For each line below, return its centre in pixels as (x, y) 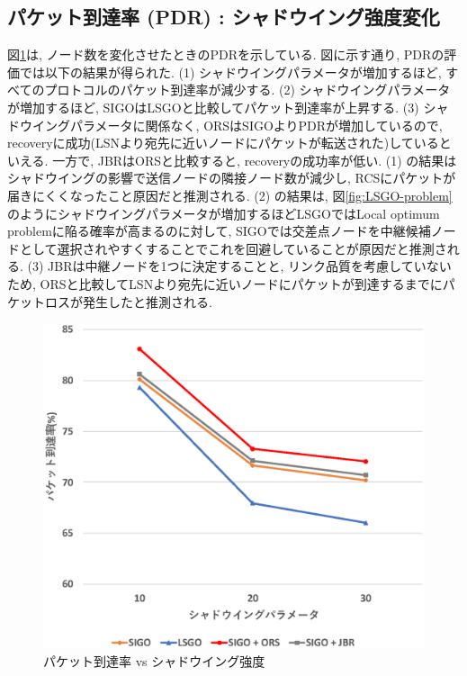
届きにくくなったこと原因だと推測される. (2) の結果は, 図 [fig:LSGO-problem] (230, 195)
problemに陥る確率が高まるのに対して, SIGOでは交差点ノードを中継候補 (219, 231)
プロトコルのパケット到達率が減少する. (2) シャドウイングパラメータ (247, 90)
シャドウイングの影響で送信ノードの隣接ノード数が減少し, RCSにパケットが (232, 178)
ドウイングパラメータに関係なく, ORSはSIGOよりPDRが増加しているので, (225, 125)
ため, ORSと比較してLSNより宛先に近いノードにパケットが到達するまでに (225, 283)
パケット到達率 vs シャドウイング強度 (154, 660)
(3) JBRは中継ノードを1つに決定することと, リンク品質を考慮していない (239, 266)
